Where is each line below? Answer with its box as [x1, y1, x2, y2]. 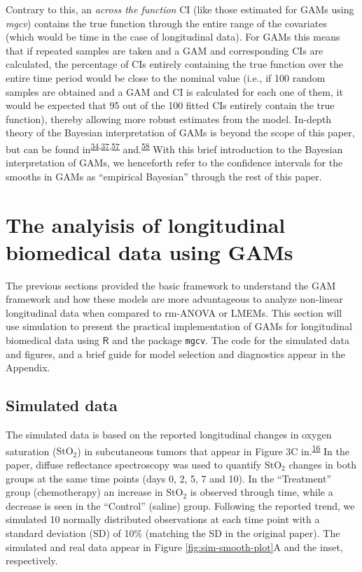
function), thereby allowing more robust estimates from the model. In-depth [6, 111, 332, 126]
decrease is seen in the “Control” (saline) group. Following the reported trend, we [6, 498, 355, 513]
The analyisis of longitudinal [6, 210, 286, 238]
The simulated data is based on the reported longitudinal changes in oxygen [6, 427, 332, 442]
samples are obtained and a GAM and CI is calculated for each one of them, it [6, 84, 343, 99]
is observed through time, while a [190, 485, 333, 499]
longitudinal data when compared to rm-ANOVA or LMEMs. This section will [6, 305, 342, 320]
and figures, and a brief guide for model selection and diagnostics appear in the [6, 346, 346, 361]
